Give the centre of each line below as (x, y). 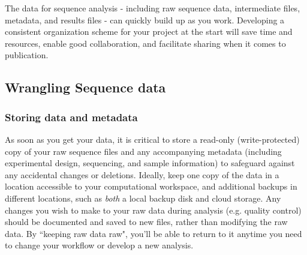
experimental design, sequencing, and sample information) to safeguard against (150, 163)
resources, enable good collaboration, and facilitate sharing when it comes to (145, 43)
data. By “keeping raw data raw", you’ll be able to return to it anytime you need (153, 233)
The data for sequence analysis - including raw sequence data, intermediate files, (153, 8)
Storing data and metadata (71, 117)
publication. (27, 55)
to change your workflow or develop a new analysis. (99, 245)
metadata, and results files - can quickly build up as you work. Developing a (145, 19)
